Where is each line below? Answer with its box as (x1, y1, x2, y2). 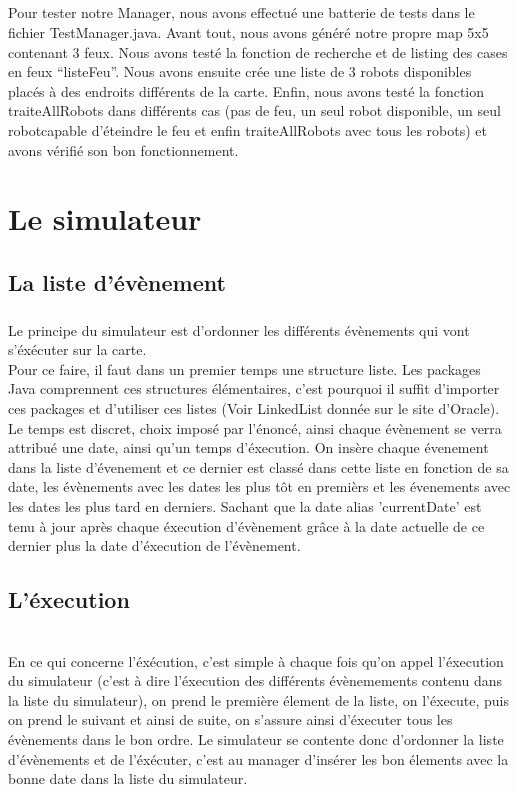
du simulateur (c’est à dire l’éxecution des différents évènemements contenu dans (8, 670, 503, 691)
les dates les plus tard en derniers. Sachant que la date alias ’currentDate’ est (8, 496, 482, 516)
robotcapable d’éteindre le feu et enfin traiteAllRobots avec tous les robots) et (8, 119, 487, 140)
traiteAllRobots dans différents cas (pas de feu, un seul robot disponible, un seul (8, 100, 501, 121)
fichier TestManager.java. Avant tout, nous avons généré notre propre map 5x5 (8, 21, 489, 42)
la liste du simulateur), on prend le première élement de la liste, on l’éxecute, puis (8, 689, 509, 710)
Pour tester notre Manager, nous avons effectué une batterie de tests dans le (8, 2, 475, 23)
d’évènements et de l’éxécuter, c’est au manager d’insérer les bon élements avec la (8, 748, 509, 769)
